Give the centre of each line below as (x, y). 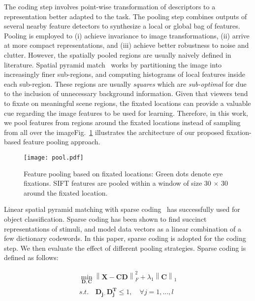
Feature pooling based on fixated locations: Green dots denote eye (123, 173)
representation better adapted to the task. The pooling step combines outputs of (126, 16)
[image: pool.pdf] (54, 157)
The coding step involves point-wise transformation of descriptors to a (110, 6)
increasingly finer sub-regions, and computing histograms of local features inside (125, 74)
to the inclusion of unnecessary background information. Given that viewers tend (126, 93)
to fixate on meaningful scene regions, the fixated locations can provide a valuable (127, 103)
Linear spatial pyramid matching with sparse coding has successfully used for (122, 209)
